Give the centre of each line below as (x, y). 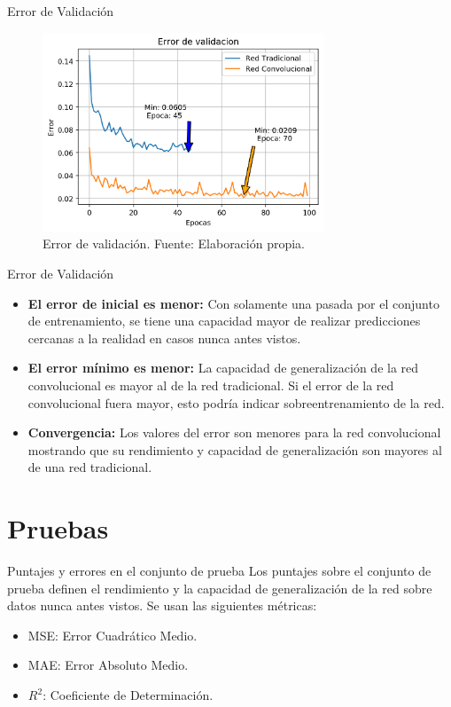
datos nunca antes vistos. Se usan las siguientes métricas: (162, 605)
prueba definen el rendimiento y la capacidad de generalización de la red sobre (220, 588)
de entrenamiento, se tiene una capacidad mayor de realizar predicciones (224, 321)
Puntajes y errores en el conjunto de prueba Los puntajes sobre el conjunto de (219, 571)
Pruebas (58, 528)
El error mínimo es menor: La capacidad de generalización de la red (223, 368)
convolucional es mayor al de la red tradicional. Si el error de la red (211, 385)
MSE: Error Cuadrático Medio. (113, 635)
